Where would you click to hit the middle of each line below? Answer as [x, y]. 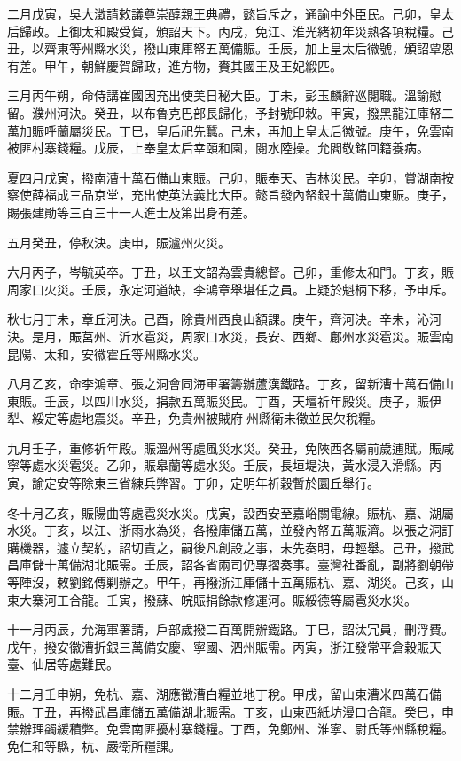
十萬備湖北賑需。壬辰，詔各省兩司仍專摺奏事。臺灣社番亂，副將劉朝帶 [249, 565]
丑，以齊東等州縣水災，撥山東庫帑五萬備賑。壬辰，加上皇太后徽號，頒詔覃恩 [230, 48]
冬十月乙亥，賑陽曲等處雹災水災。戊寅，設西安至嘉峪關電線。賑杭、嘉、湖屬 [230, 512]
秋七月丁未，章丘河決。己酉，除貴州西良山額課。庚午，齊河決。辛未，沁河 [224, 319]
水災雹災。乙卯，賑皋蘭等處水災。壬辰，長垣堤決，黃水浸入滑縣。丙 [242, 465]
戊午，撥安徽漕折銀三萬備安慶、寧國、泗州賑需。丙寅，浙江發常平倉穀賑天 [224, 646]
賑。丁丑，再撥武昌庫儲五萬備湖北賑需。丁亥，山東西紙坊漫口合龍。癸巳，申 [230, 711]
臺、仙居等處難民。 [63, 664]
